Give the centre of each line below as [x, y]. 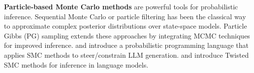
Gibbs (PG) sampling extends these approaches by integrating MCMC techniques [127, 35]
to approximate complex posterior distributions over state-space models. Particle [126, 26]
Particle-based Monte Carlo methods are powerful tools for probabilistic [121, 6]
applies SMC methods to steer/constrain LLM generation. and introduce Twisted [127, 55]
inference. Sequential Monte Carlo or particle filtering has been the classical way [125, 16]
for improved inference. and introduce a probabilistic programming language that [127, 45]
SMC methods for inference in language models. [76, 64]
